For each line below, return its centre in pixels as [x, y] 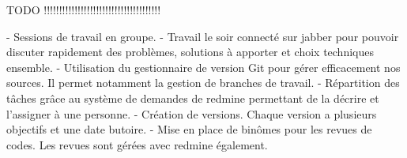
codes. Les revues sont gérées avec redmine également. [137, 144]
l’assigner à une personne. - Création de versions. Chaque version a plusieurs [192, 113]
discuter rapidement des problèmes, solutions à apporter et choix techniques [190, 52]
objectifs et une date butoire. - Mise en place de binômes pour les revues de [189, 129]
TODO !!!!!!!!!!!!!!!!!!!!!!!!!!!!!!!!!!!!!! [84, 9]
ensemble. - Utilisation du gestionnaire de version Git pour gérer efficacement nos [203, 67]
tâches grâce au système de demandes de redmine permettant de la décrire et [193, 98]
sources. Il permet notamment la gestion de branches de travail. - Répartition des [203, 83]
